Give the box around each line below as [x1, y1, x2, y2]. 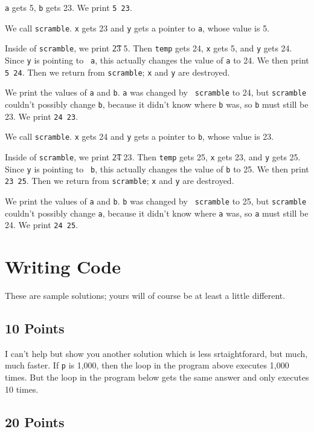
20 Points [5, 412, 65, 431]
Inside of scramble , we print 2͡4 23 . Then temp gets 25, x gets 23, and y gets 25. [5, 150, 301, 163]
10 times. [5, 382, 39, 395]
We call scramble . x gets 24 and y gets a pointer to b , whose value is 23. [5, 130, 274, 143]
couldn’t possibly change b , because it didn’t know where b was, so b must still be [5, 97, 309, 110]
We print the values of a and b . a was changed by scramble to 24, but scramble [5, 86, 307, 99]
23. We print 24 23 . [5, 110, 78, 122]
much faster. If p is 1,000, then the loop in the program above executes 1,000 [5, 359, 289, 371]
